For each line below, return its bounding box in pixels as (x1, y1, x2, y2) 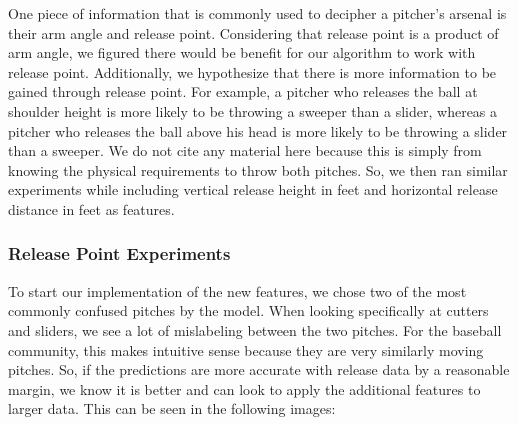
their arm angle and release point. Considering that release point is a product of (8, 22, 499, 43)
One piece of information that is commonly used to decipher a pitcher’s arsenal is (8, 3, 507, 23)
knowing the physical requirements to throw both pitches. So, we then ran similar (8, 159, 508, 180)
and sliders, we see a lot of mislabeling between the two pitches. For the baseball (8, 319, 502, 340)
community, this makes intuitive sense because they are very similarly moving (8, 339, 484, 360)
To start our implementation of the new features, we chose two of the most (8, 280, 467, 301)
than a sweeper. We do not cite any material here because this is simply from (8, 140, 482, 161)
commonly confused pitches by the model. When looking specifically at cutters (8, 300, 489, 321)
